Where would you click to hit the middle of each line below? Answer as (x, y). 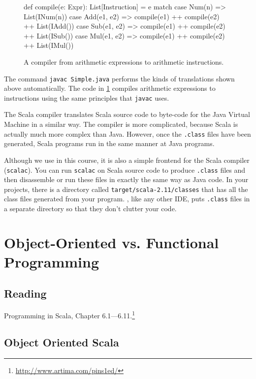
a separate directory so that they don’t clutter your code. (90, 208)
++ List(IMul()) (49, 45)
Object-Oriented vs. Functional (112, 242)
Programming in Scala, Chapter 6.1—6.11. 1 (69, 315)
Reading (25, 293)
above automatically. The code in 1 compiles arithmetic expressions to (110, 88)
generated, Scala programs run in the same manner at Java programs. (109, 143)
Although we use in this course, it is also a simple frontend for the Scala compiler (127, 160)
